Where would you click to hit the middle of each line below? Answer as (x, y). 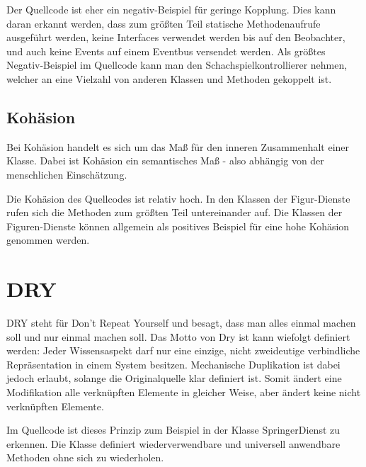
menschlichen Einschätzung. (67, 174)
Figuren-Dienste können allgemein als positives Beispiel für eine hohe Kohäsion (178, 226)
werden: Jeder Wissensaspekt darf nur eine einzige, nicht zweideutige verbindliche (183, 350)
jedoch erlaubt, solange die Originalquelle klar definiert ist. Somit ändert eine (174, 378)
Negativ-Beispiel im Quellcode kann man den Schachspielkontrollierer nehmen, (177, 65)
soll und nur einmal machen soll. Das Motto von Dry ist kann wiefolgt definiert (178, 336)
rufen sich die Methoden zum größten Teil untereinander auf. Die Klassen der (175, 212)
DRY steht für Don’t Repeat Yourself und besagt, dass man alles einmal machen (181, 323)
